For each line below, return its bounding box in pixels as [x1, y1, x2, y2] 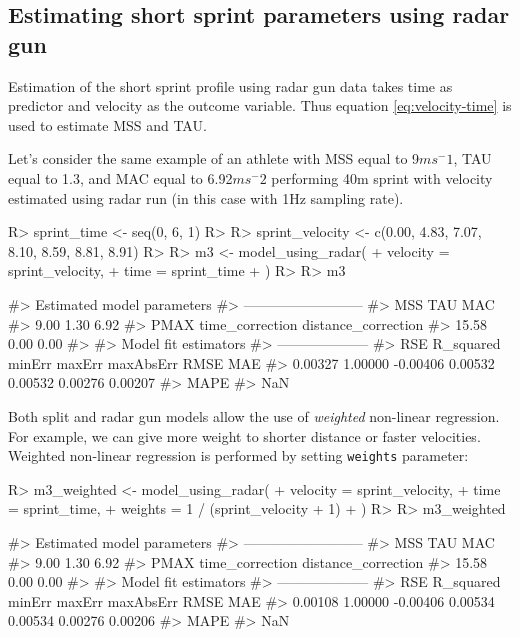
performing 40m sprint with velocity [271, 167, 493, 188]
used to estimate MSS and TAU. [8, 114, 207, 135]
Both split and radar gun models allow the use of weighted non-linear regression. [8, 405, 500, 426]
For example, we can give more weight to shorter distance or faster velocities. [8, 425, 481, 446]
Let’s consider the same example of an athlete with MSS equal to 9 [8, 148, 420, 169]
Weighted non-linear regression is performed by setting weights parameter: [8, 445, 469, 466]
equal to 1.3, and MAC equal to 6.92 [8, 167, 233, 188]
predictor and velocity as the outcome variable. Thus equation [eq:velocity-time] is [8, 95, 512, 116]
